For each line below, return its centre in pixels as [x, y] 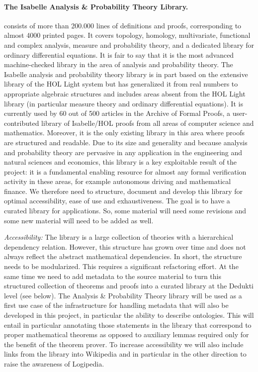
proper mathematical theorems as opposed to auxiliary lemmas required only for [127, 334]
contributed [22, 123]
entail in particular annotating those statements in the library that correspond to [128, 325]
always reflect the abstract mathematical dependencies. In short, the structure [123, 256]
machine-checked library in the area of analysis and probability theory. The [119, 64]
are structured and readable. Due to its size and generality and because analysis [126, 142]
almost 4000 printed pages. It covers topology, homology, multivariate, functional [127, 35]
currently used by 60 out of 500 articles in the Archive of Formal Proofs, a [117, 113]
